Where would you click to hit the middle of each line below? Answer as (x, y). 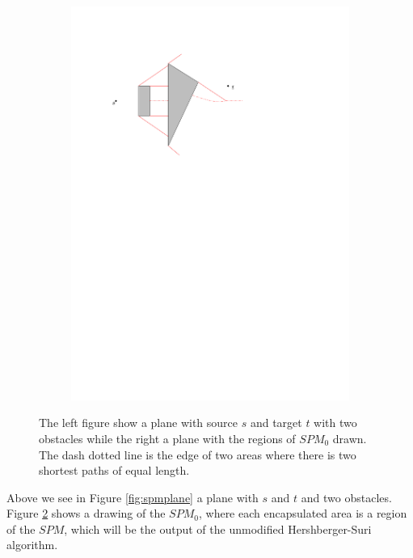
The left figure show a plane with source (138, 423)
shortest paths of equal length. (114, 470)
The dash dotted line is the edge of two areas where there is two (198, 454)
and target (276, 423)
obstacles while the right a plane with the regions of (167, 438)
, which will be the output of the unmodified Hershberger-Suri (218, 528)
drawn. (350, 438)
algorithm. (32, 545)
